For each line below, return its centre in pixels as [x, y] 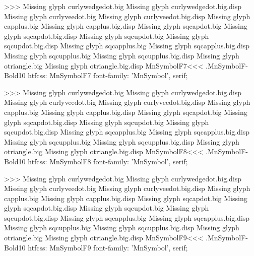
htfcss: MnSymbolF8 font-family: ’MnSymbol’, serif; [108, 161]
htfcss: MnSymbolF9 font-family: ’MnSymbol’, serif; [108, 247]
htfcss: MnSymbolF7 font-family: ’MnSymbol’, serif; [108, 75]
